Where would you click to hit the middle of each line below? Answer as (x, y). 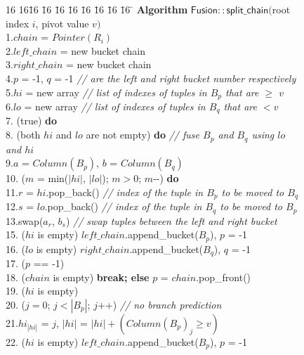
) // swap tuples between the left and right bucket (171, 220)
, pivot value (62, 23)
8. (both (23, 135)
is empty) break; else (101, 277)
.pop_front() (224, 277)
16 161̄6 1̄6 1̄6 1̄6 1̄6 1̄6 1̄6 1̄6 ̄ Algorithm (97, 9)
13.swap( (25, 220)
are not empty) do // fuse (143, 135)
